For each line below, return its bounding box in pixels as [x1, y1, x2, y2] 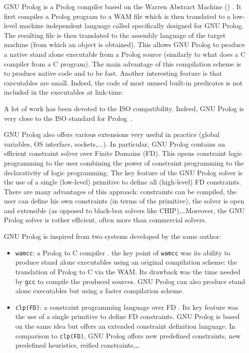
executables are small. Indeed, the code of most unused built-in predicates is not [4, 77, 243, 87]
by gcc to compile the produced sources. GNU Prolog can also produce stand [15, 276, 246, 286]
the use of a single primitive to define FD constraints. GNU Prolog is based [15, 311, 240, 321]
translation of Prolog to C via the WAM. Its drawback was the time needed [15, 266, 241, 276]
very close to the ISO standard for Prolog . [4, 113, 133, 123]
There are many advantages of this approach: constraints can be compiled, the [4, 186, 237, 196]
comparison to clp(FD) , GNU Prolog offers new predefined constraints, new [15, 330, 241, 340]
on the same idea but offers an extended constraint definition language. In [15, 321, 235, 331]
